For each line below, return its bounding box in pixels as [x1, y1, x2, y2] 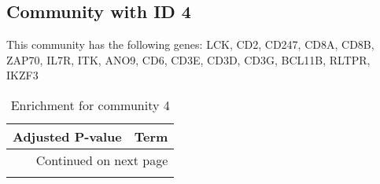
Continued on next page [35, 150, 168, 169]
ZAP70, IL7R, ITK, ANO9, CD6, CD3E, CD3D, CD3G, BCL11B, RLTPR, [6, 51, 371, 68]
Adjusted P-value [13, 127, 122, 145]
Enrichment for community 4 [10, 95, 170, 114]
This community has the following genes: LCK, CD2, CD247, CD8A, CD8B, [6, 36, 374, 53]
